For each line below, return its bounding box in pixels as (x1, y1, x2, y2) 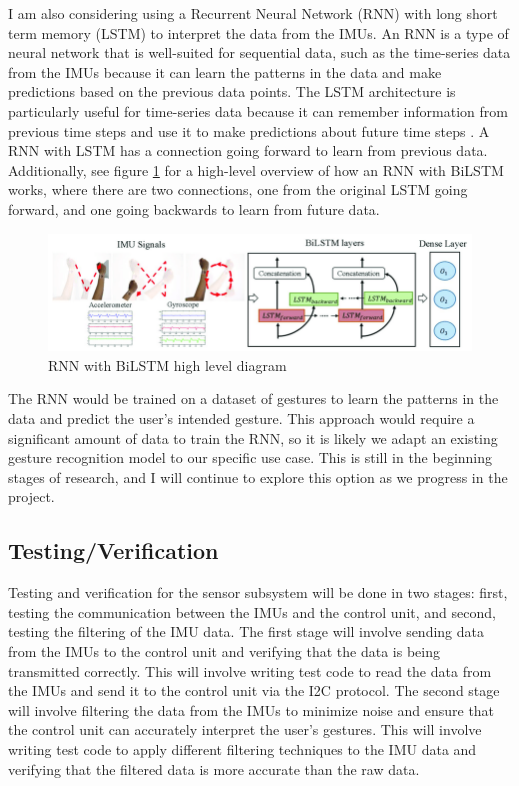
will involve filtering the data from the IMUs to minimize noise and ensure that (8, 699, 495, 720)
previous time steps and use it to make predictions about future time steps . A (8, 120, 490, 141)
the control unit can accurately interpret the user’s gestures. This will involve (8, 719, 482, 740)
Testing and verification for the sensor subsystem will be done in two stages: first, (8, 582, 508, 603)
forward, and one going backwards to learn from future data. (8, 198, 380, 219)
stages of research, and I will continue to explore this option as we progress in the (8, 466, 508, 487)
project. (8, 486, 55, 507)
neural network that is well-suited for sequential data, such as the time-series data (8, 42, 511, 63)
